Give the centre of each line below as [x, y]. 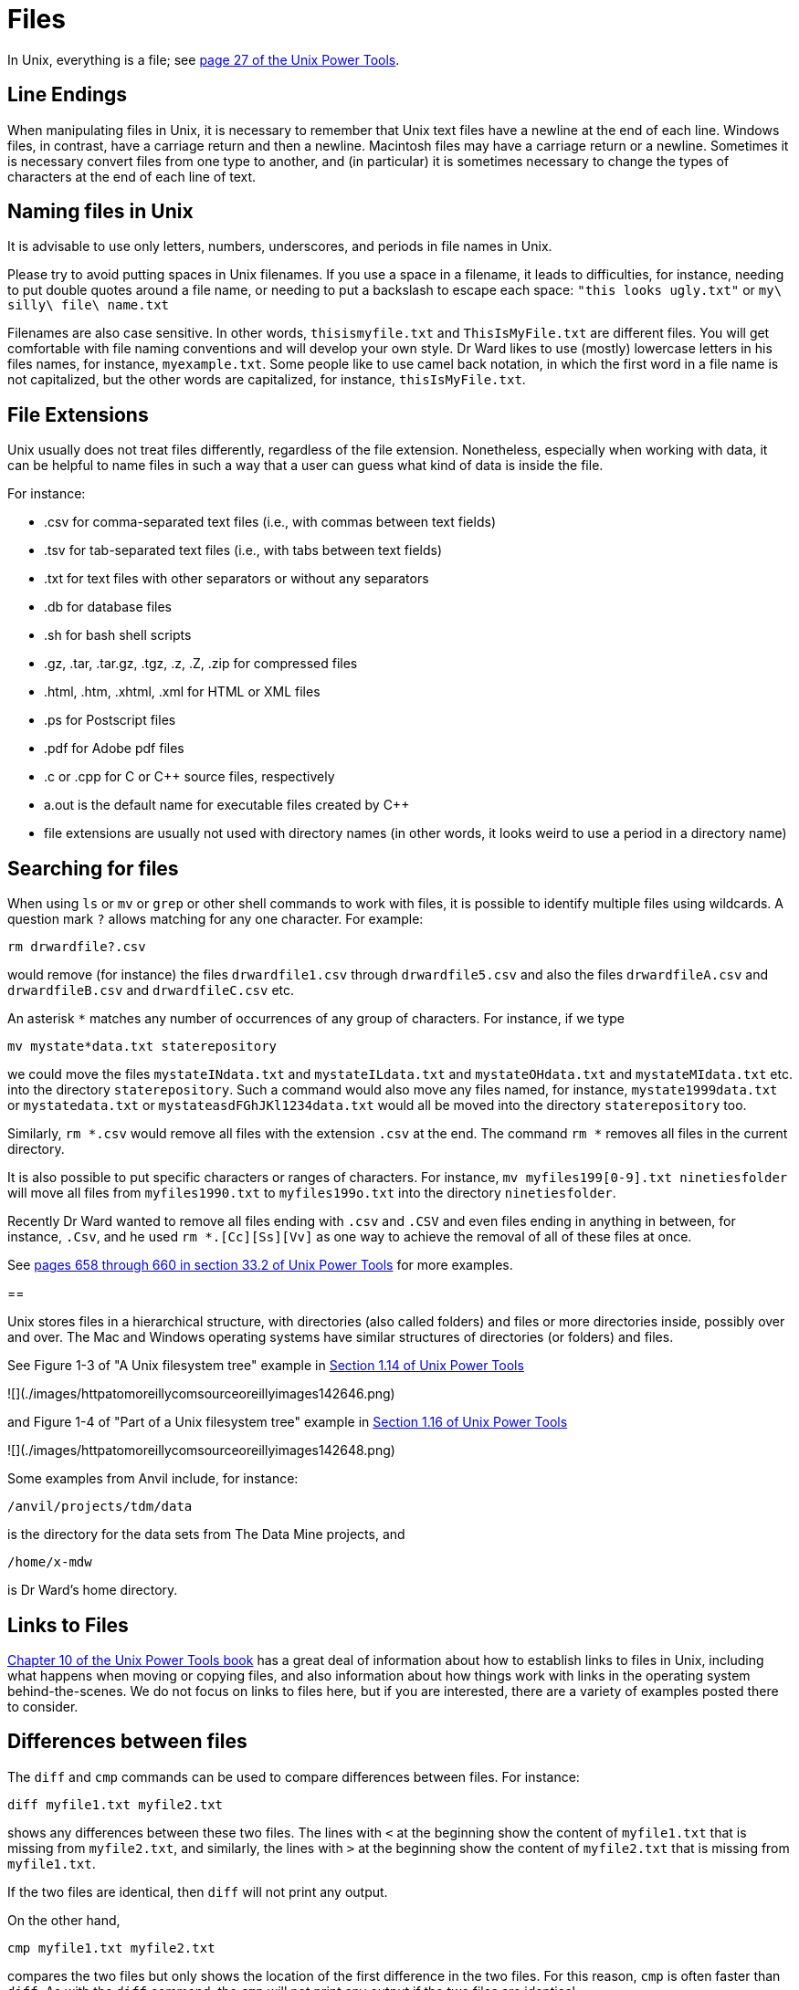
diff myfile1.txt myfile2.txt [116, 1804]
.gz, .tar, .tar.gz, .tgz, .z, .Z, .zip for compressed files [201, 664]
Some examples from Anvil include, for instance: [153, 1479]
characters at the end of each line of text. [132, 176]
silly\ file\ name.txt [89, 305]
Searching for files [93, 868]
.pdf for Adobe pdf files [114, 749]
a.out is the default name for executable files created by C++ [227, 805]
